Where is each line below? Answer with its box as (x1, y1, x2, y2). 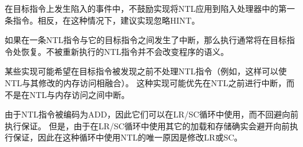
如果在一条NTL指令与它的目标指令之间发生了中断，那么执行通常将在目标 (5, 34, 287, 46)
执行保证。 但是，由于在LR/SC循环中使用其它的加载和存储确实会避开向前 (5, 119, 290, 132)
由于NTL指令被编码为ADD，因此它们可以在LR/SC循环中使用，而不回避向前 (5, 108, 299, 120)
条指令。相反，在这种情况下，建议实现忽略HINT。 (5, 14, 200, 26)
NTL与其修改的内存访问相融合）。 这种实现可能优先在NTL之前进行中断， (5, 76, 286, 89)
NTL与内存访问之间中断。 (29, 88, 130, 100)
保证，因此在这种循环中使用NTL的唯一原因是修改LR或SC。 (12, 131, 243, 143)
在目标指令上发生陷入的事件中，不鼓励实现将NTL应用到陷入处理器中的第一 (5, 2, 295, 14)
